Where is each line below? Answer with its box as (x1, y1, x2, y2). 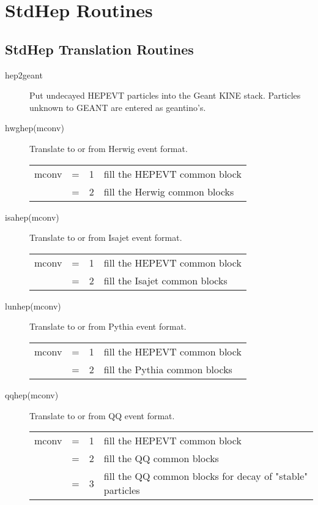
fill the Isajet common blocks (103, 273, 227, 287)
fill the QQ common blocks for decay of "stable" (103, 469, 308, 484)
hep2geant (5, 68, 43, 81)
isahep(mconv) (5, 210, 59, 223)
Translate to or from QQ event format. (29, 409, 175, 422)
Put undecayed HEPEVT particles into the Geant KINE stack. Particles (29, 89, 301, 102)
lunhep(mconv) (5, 299, 61, 312)
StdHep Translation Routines (5, 39, 194, 58)
